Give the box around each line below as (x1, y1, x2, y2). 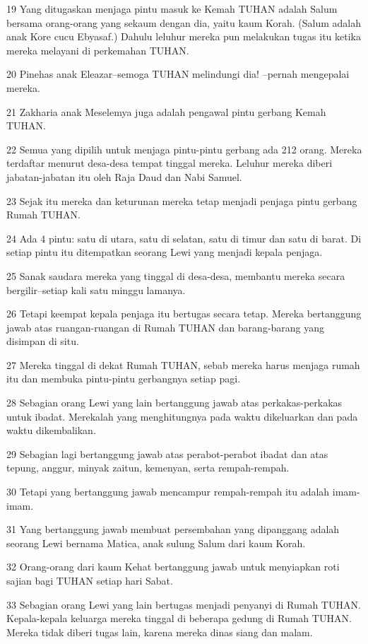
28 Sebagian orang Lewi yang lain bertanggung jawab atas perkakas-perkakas (6, 395, 343, 410)
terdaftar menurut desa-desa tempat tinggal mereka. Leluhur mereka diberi (6, 156, 333, 170)
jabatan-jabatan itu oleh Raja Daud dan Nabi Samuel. (6, 169, 242, 184)
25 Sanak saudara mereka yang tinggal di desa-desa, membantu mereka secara (6, 268, 345, 283)
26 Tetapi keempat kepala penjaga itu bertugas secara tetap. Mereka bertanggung (6, 306, 362, 321)
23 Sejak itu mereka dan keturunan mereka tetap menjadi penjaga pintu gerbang (6, 193, 357, 208)
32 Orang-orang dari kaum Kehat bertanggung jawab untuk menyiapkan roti (6, 559, 340, 574)
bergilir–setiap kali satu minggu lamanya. (6, 282, 186, 297)
